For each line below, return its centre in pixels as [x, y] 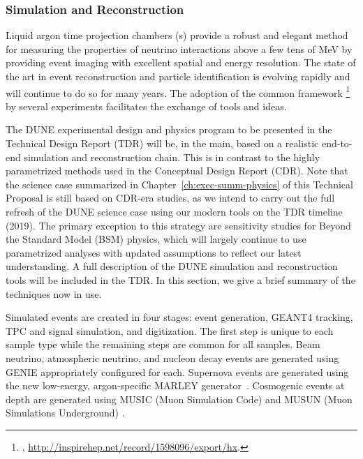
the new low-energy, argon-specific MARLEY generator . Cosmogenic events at [175, 385]
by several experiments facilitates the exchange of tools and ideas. [146, 106]
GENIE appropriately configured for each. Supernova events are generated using [177, 371]
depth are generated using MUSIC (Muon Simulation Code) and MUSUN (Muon [179, 399]
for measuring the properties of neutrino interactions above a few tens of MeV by [179, 48]
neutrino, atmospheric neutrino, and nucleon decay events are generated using [172, 358]
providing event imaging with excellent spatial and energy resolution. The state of [181, 62]
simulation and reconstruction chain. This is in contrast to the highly [172, 157]
